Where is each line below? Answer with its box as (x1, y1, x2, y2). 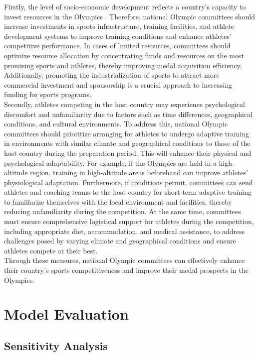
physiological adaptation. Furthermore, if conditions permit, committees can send (4, 177, 253, 187)
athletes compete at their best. (4, 245, 98, 255)
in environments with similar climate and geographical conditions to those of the (4, 138, 251, 148)
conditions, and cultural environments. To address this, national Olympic (4, 119, 228, 129)
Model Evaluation (4, 304, 129, 324)
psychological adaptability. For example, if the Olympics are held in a (4, 157, 217, 168)
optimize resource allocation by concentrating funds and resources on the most (4, 50, 244, 60)
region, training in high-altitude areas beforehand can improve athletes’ (30, 167, 249, 178)
